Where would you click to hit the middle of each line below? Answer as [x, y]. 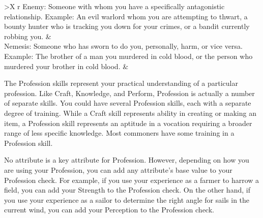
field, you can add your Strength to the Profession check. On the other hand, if [127, 190]
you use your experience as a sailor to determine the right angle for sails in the [127, 199]
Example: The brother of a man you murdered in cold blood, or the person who [128, 56]
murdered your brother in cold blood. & [66, 66]
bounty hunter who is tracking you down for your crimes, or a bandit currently [127, 26]
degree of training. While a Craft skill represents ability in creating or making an [130, 113]
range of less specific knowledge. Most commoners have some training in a [119, 133]
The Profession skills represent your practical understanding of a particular [121, 83]
